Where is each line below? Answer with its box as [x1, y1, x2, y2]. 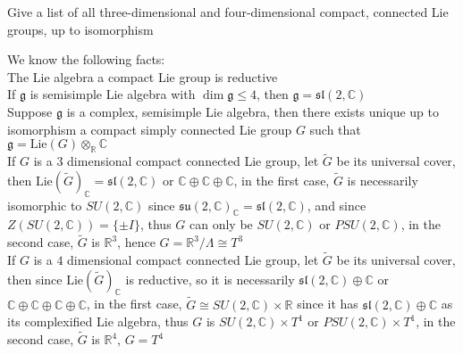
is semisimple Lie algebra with [29, 85, 196, 103]
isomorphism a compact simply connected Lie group [7, 119, 292, 138]
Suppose [7, 102, 53, 120]
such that [309, 119, 361, 138]
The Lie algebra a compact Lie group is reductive [7, 67, 278, 86]
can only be [189, 215, 253, 234]
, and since [307, 195, 366, 214]
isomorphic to [7, 195, 82, 214]
